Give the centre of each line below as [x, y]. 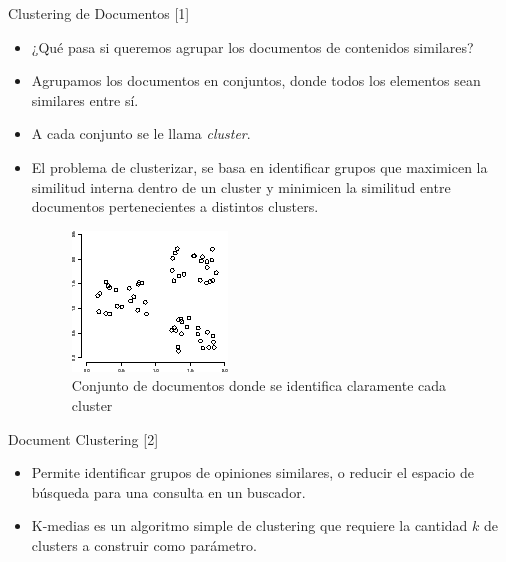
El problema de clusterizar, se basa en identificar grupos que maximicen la [259, 166]
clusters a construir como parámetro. [144, 544]
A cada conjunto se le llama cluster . [141, 133]
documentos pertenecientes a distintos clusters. [175, 206]
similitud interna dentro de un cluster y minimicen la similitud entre [241, 186]
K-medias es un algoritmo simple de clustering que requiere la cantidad [249, 525]
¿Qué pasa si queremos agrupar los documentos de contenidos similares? [252, 46]
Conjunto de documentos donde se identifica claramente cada [259, 385]
